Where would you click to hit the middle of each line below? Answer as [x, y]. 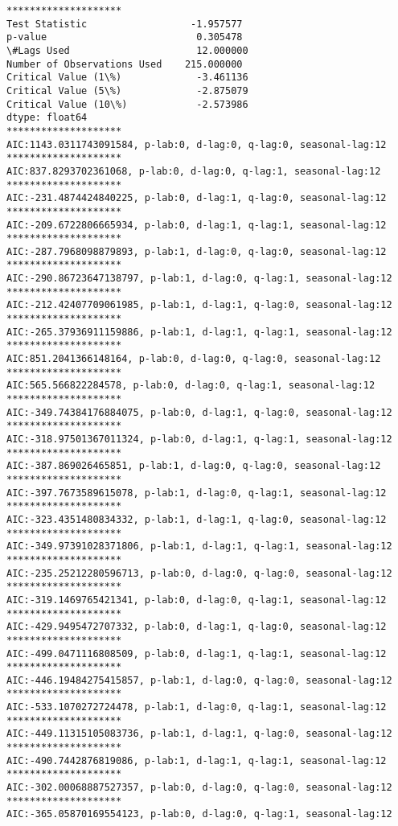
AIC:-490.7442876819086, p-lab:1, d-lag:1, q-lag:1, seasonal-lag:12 [197, 760]
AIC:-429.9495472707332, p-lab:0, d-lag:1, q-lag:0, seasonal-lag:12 [197, 627]
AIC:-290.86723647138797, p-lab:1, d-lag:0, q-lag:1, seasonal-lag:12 [199, 279]
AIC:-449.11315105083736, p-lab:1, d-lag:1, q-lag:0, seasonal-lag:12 [199, 734]
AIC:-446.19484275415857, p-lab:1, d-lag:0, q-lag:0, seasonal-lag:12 [199, 680]
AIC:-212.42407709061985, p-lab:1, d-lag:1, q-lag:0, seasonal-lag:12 [199, 305]
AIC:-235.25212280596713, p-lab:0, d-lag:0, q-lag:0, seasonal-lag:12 [199, 573]
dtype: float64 [47, 118]
